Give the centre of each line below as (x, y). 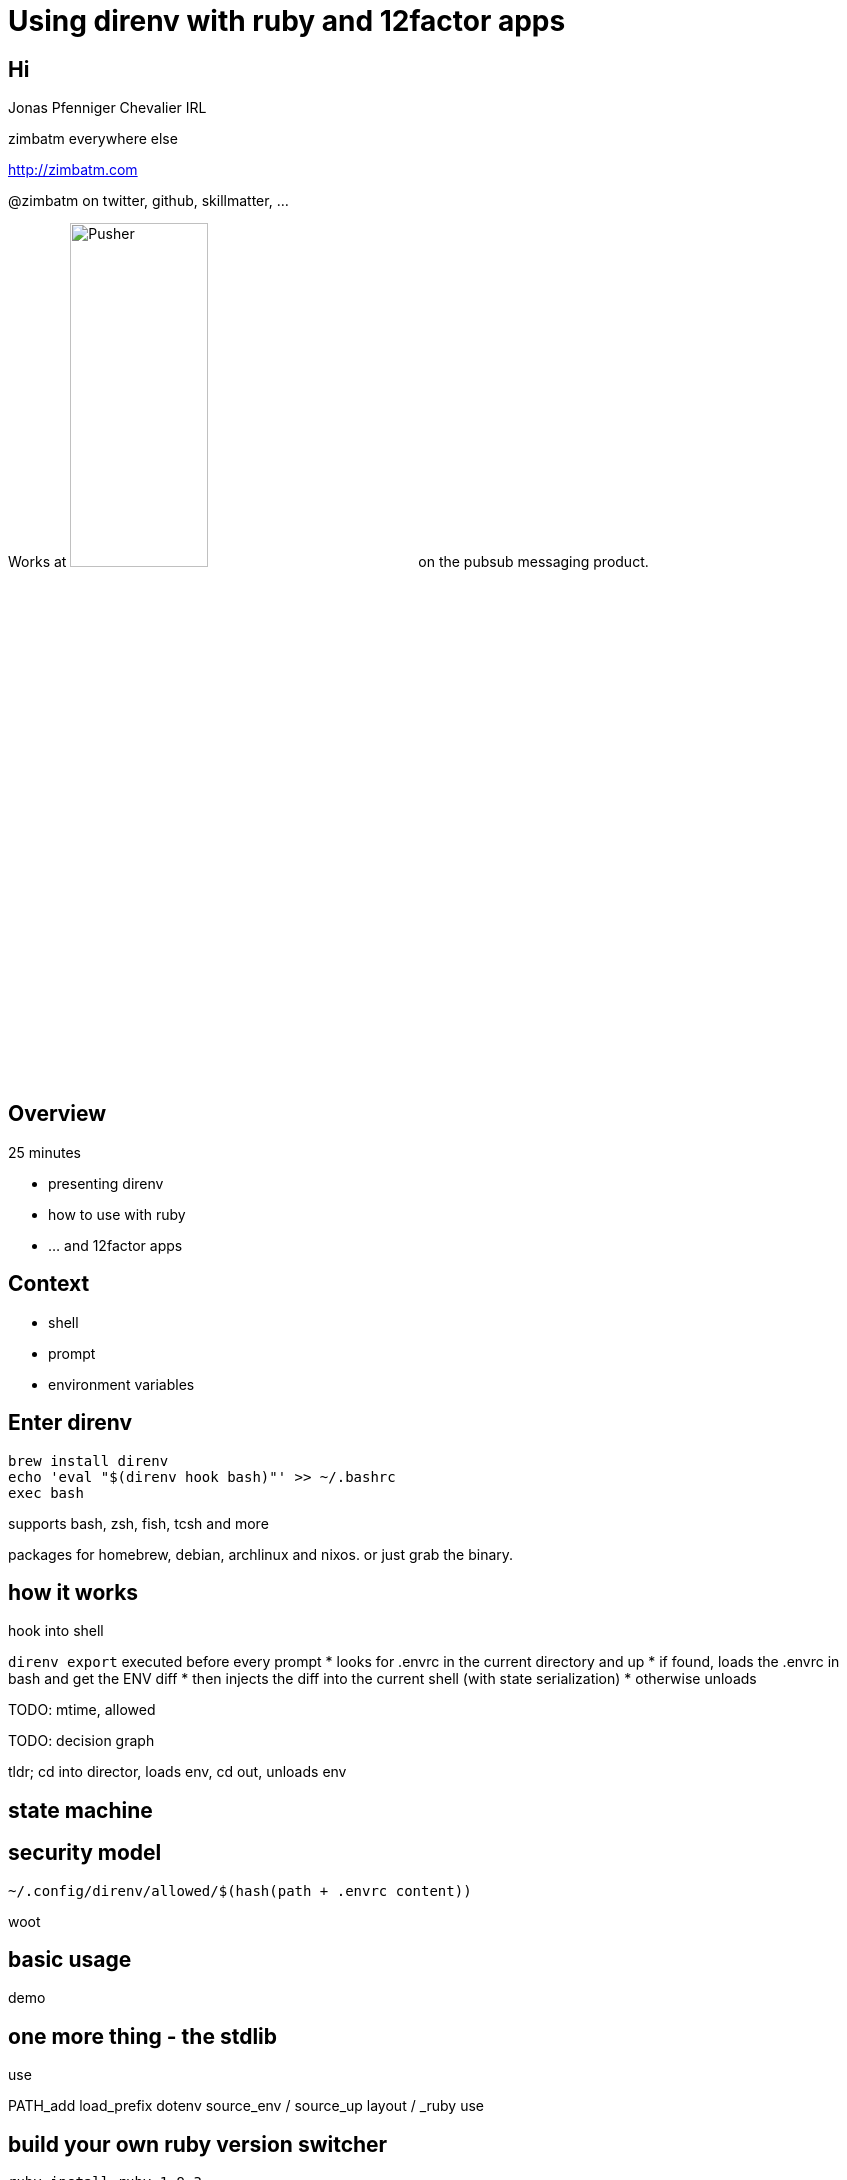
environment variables (121, 1384)
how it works (73, 1592)
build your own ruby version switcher (198, 2144)
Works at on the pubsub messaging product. (328, 562)
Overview (57, 1114)
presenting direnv (106, 1183)
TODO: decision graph (81, 1741)
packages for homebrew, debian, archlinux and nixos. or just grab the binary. (261, 1554)
